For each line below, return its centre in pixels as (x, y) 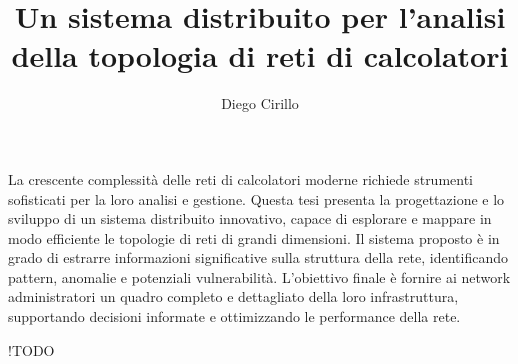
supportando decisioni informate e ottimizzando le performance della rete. (234, 316)
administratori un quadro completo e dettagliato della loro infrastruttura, (233, 296)
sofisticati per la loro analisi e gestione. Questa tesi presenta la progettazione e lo (256, 198)
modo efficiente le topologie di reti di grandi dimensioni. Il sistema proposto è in (254, 237)
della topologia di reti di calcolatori (260, 55)
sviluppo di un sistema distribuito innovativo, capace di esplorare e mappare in (250, 218)
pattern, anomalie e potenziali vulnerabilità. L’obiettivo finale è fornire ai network (259, 276)
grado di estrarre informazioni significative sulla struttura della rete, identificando (258, 257)
